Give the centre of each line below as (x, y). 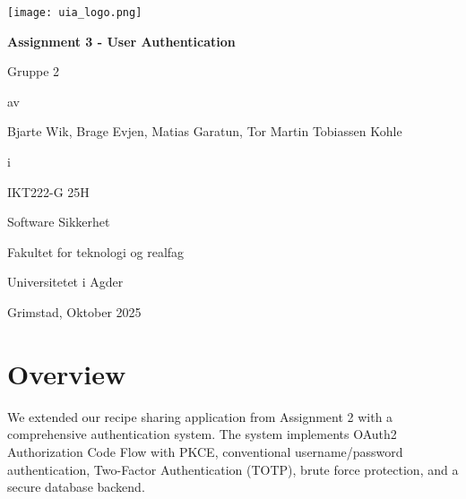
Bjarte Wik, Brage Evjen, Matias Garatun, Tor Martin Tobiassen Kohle (205, 131)
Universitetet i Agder (65, 282)
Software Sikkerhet (59, 222)
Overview (67, 373)
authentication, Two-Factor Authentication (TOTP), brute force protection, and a (233, 469)
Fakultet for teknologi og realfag (96, 251)
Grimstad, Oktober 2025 (74, 312)
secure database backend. (76, 487)
